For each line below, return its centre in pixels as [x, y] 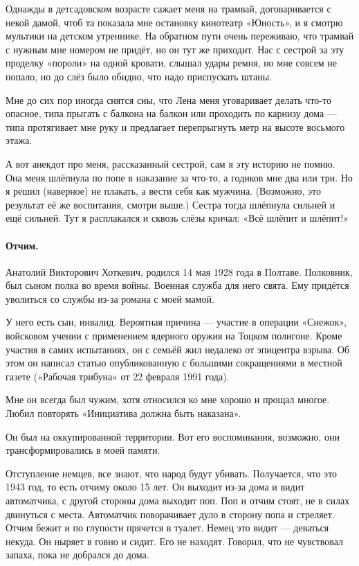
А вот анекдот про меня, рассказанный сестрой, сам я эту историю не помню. [171, 163]
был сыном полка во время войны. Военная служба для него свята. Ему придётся [177, 285]
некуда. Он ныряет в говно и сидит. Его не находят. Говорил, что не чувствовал [175, 541]
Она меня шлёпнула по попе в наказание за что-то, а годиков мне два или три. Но [179, 177]
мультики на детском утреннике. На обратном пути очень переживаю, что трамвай [180, 36]
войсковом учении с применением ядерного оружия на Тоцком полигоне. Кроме [174, 336]
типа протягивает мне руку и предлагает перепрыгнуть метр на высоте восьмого [175, 126]
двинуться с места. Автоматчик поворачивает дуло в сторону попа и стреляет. [170, 514]
